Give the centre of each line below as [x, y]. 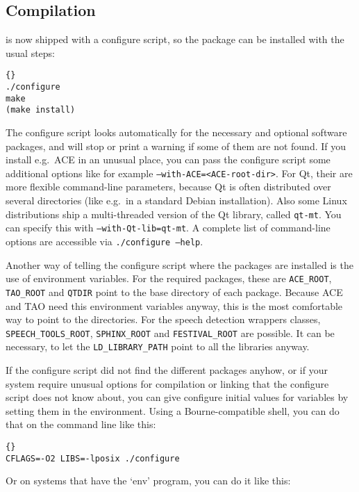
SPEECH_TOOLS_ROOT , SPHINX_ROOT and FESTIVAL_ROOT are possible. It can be [170, 333]
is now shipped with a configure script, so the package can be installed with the [175, 39]
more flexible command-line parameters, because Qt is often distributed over [168, 187]
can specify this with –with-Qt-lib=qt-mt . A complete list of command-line [168, 228]
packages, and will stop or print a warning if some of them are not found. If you [176, 146]
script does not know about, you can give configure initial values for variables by [177, 397]
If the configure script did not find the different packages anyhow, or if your [167, 370]
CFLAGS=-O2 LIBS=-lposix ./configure [93, 458]
